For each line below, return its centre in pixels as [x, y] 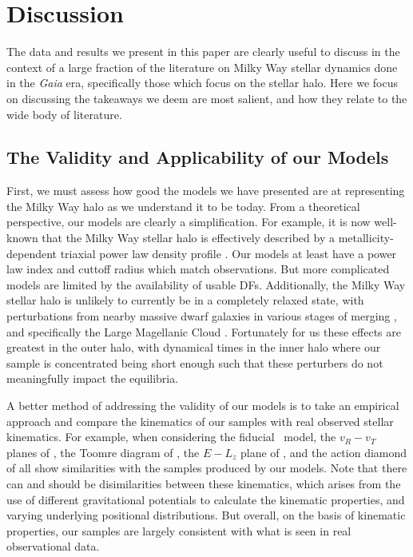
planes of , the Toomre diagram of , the [103, 452]
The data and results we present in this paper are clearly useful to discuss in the [203, 52]
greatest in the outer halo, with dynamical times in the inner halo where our [194, 347]
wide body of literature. [64, 114]
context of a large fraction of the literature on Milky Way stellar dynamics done [202, 67]
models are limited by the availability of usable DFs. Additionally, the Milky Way [206, 284]
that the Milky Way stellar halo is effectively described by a [188, 238]
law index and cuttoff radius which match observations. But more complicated [198, 269]
